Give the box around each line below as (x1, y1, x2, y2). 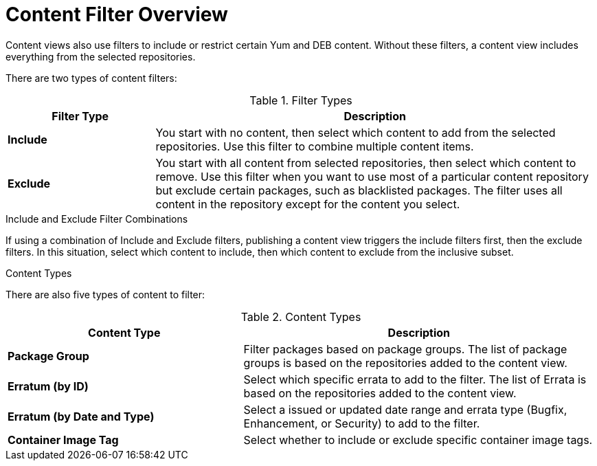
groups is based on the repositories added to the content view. (243, 355, 567, 370)
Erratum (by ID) (8, 379, 89, 393)
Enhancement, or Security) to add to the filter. (243, 416, 480, 430)
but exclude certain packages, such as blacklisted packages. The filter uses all (155, 183, 563, 197)
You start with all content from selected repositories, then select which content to (155, 155, 576, 170)
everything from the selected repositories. (5, 50, 196, 63)
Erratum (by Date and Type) (8, 409, 155, 423)
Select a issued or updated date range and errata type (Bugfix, (243, 402, 567, 417)
